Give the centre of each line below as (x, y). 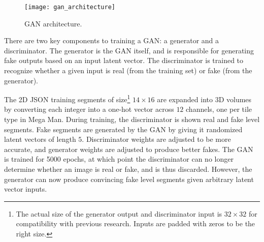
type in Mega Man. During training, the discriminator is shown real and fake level (132, 119)
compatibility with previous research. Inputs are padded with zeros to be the (136, 223)
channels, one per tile (219, 109)
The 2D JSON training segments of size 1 (67, 98)
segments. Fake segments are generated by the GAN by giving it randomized (123, 129)
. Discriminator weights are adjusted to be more (156, 139)
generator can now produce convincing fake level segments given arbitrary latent (129, 179)
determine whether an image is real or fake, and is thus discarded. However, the (128, 169)
